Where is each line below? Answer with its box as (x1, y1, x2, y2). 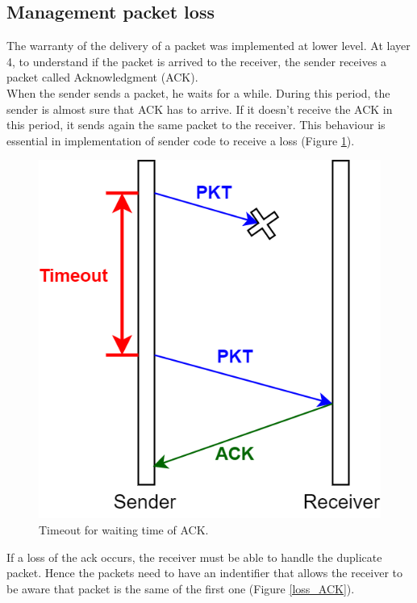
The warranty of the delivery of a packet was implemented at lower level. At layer (6, 37, 411, 54)
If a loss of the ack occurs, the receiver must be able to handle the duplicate (6, 548, 382, 565)
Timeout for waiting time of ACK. (39, 521, 209, 538)
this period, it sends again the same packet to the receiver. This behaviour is (6, 116, 386, 133)
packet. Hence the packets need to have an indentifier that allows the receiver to (6, 564, 402, 581)
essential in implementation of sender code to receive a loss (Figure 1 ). (6, 132, 355, 149)
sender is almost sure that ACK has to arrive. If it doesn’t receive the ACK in (6, 100, 393, 117)
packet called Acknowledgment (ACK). (6, 69, 198, 86)
